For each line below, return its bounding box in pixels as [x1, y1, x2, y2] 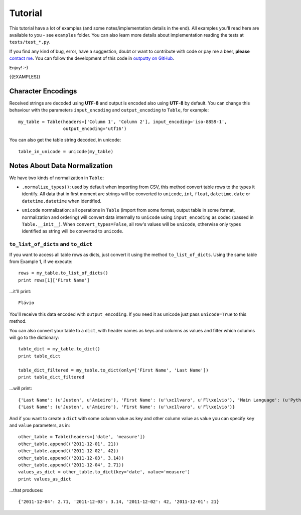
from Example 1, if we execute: [9, 259, 73, 265]
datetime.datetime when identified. [22, 198, 102, 204]
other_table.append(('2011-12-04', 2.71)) [18, 462, 124, 468]
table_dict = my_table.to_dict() [18, 346, 100, 352]
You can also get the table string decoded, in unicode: [9, 137, 121, 143]
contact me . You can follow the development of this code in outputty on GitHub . [9, 55, 174, 61]
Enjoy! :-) [9, 64, 29, 70]
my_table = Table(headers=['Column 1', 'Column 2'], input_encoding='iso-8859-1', [18, 118, 227, 124]
